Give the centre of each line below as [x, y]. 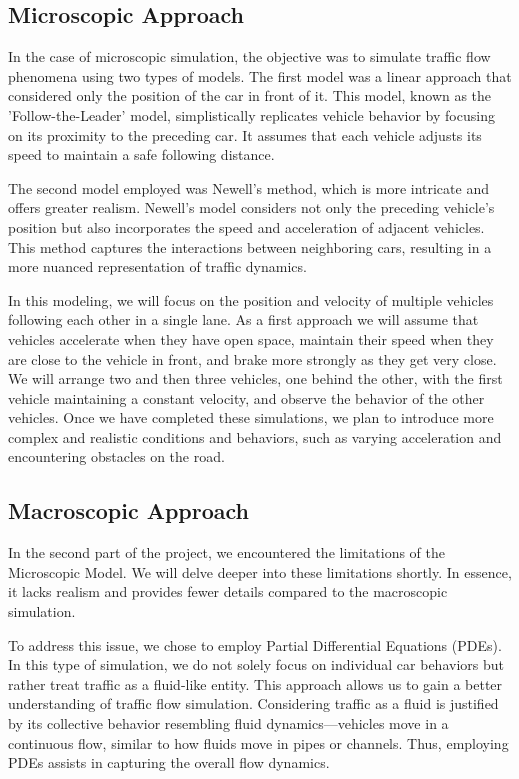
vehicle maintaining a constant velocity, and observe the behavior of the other [246, 397]
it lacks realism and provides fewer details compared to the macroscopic [228, 591]
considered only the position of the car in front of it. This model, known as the [250, 95]
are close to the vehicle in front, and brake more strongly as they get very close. [252, 358]
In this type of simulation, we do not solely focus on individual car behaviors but [256, 664]
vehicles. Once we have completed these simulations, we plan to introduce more [251, 417]
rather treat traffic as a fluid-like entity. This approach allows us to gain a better [255, 683]
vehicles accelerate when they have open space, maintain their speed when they [251, 338]
